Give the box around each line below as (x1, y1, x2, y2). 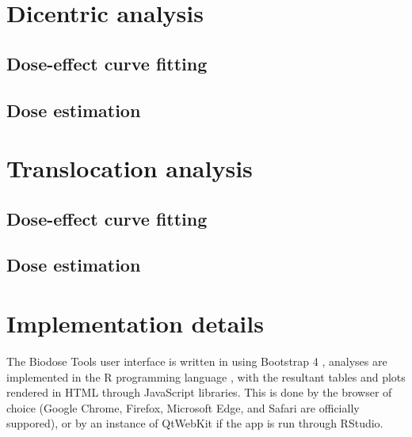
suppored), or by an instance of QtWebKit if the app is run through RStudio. (6, 415, 383, 431)
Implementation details (6, 307, 264, 340)
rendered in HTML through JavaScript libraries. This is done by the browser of (6, 384, 392, 401)
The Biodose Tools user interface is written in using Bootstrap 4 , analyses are (6, 353, 387, 369)
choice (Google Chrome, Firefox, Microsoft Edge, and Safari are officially (6, 399, 360, 416)
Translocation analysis (6, 152, 253, 184)
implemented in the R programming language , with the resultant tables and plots (6, 368, 406, 385)
